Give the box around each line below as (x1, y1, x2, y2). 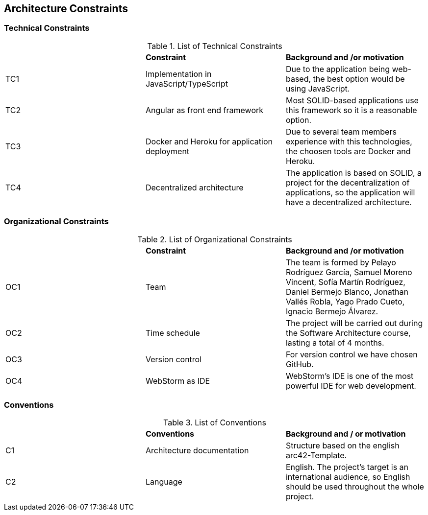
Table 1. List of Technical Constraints (147, 41, 282, 51)
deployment (145, 146, 190, 156)
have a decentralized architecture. (285, 197, 412, 207)
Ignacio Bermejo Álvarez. (285, 306, 378, 316)
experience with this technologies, (285, 136, 412, 146)
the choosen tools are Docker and (285, 146, 411, 156)
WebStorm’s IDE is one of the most (285, 371, 414, 381)
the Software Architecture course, (285, 328, 411, 338)
